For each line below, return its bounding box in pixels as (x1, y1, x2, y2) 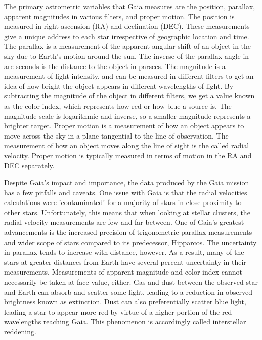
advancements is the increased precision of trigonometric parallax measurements (4, 227, 252, 237)
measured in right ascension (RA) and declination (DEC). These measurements (4, 21, 250, 31)
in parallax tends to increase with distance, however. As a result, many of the (4, 247, 244, 257)
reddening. (4, 326, 36, 336)
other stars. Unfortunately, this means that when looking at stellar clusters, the (4, 207, 250, 217)
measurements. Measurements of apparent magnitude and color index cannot (4, 266, 243, 277)
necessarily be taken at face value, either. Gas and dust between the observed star (4, 277, 258, 287)
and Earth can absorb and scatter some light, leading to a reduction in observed (4, 286, 253, 297)
